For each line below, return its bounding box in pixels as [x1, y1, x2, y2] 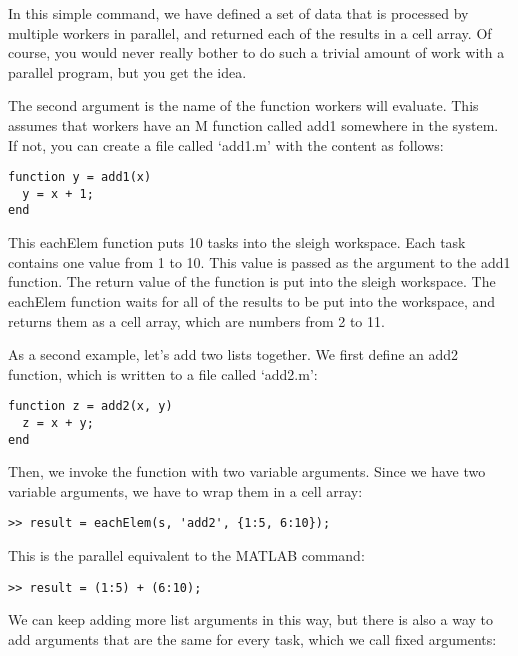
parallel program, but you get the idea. [8, 61, 247, 82]
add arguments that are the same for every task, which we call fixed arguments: [8, 628, 497, 649]
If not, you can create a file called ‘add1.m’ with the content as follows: [8, 134, 444, 155]
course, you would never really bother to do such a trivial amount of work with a [8, 42, 505, 63]
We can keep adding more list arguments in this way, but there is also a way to [8, 609, 494, 630]
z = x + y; [22, 415, 94, 430]
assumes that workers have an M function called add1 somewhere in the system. [8, 114, 499, 135]
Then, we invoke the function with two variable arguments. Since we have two [8, 461, 486, 482]
